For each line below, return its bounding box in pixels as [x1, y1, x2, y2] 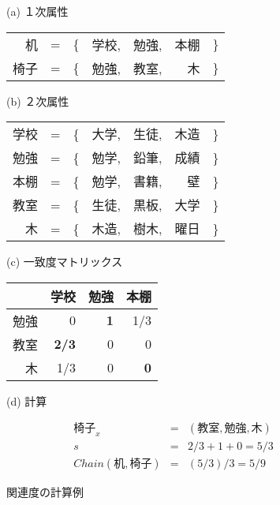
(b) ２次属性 [6, 92, 69, 109]
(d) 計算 [6, 392, 47, 409]
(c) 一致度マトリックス [6, 253, 123, 270]
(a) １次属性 [6, 3, 69, 19]
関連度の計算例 [6, 484, 84, 500]
